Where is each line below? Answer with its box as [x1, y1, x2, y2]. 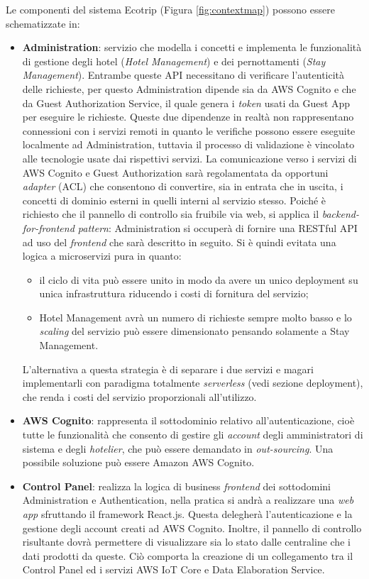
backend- [321, 206, 359, 221]
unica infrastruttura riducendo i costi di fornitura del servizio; [39, 286, 309, 301]
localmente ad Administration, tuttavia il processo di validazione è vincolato [22, 137, 355, 152]
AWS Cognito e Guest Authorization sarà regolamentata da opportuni [22, 165, 329, 180]
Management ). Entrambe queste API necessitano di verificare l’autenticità [22, 67, 345, 82]
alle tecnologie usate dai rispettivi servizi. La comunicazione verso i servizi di [22, 150, 357, 165]
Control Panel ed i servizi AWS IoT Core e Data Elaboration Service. [22, 562, 325, 577]
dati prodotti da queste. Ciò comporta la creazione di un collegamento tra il [22, 548, 353, 563]
